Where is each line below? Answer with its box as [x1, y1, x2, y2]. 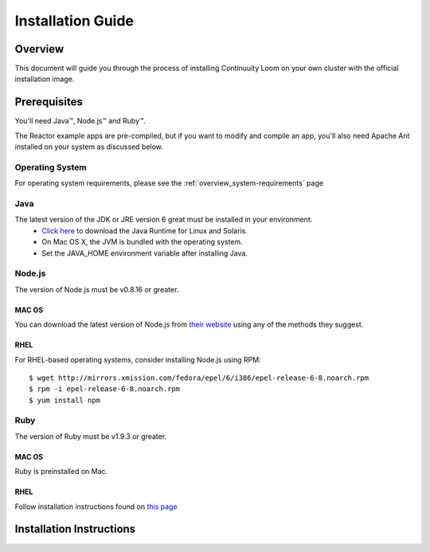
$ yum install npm [29, 395, 101, 405]
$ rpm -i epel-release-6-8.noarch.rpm [29, 385, 181, 393]
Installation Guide [14, 12, 135, 29]
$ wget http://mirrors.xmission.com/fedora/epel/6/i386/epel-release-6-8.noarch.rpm [29, 373, 369, 382]
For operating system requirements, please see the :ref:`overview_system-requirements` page [14, 178, 324, 188]
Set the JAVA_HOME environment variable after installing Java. [41, 248, 248, 258]
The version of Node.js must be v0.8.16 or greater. [14, 284, 179, 294]
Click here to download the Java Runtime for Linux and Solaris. [41, 225, 248, 235]
